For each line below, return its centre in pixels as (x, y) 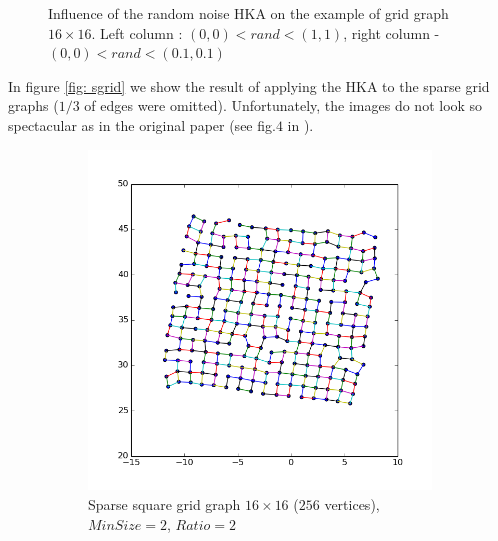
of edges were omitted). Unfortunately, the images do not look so (283, 105)
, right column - (391, 32)
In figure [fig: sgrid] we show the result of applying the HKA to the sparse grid (249, 85)
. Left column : (137, 32)
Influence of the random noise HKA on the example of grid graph (248, 13)
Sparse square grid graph (164, 504)
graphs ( (33, 105)
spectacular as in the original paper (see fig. (142, 124)
